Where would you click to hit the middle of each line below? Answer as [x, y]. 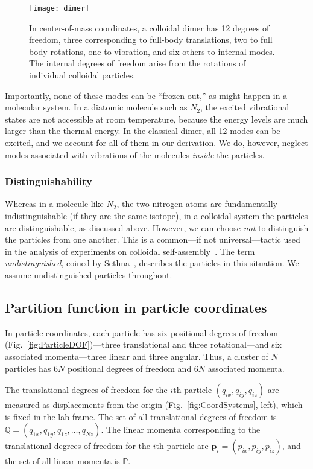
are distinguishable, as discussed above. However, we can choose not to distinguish [157, 227]
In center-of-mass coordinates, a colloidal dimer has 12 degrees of [149, 27]
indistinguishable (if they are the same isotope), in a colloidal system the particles [156, 215]
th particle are [182, 446]
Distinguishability [49, 181]
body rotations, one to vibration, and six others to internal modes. [152, 51]
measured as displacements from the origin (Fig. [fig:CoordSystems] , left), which [154, 405]
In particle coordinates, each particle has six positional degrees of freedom [141, 332]
